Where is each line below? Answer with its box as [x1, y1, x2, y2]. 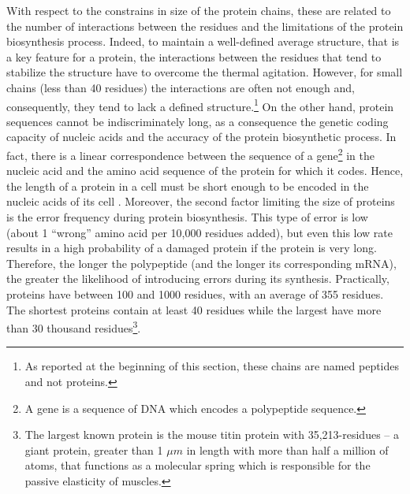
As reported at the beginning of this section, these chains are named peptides [24, 358, 400, 374]
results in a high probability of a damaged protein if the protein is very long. [6, 240, 377, 256]
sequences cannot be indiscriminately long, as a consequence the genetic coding [6, 113, 389, 129]
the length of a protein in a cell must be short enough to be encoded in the [6, 177, 369, 194]
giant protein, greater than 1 [24, 441, 163, 458]
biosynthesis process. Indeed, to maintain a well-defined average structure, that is [6, 33, 400, 50]
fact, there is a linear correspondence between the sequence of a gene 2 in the [6, 145, 375, 163]
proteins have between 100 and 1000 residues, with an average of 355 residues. [6, 286, 384, 302]
